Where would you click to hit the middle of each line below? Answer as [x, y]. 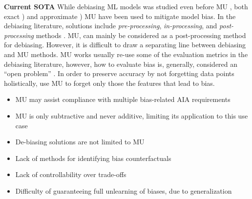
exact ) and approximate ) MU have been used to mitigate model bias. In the [120, 16]
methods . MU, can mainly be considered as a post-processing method [141, 35]
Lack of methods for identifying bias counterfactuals [93, 158]
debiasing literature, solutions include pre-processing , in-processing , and [111, 26]
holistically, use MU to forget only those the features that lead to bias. [109, 83]
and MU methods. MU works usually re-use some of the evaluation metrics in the [126, 54]
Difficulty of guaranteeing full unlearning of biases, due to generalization [124, 190]
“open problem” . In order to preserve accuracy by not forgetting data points [119, 73]
